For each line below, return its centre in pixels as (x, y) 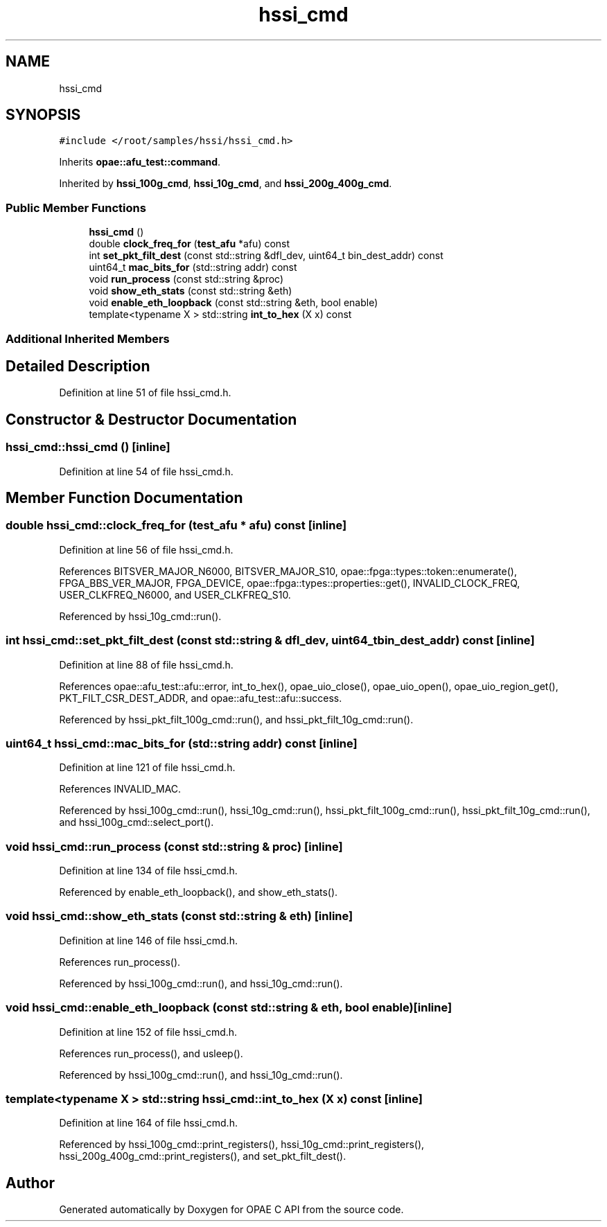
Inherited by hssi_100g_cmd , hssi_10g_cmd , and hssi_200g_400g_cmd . (226, 184)
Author (30, 1183)
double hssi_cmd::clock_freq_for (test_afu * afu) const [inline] (176, 526)
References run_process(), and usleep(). (151, 1053)
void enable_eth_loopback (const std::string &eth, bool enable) (234, 303)
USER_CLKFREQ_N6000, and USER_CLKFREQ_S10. (175, 594)
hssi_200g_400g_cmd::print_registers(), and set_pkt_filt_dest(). (203, 1156)
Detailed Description (78, 366)
